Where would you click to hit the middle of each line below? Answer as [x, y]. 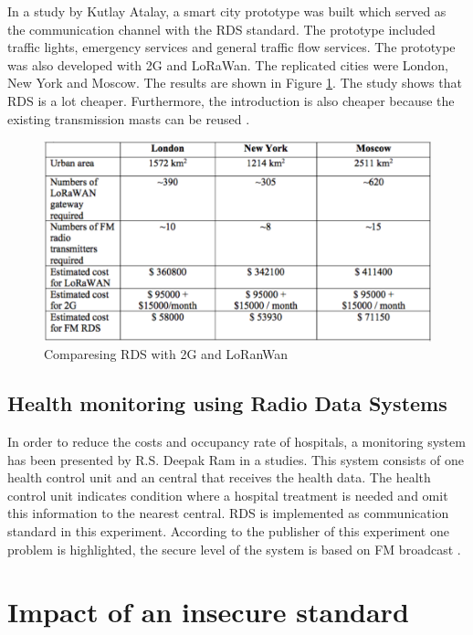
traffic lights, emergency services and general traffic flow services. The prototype [231, 47]
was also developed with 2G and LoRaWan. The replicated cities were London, [228, 64]
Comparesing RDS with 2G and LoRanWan [166, 354]
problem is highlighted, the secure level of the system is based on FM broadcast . [234, 549]
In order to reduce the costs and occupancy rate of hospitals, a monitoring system [236, 442]
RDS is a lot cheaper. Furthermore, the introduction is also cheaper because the [231, 100]
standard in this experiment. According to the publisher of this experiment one [228, 531]
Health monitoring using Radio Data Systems [227, 403]
